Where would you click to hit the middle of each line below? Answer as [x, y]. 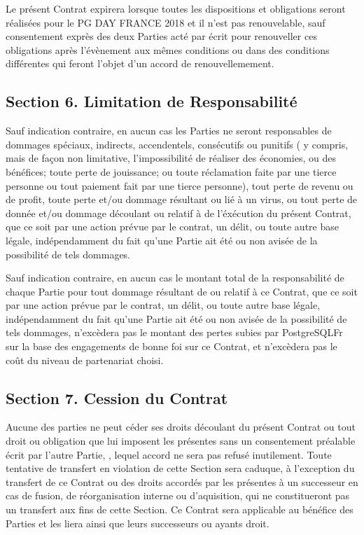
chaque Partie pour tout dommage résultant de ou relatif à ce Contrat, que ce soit [182, 291]
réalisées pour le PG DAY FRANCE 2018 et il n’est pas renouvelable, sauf [166, 22]
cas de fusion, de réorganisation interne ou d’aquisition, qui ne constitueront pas [178, 495]
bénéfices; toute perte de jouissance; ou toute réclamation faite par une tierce [171, 171]
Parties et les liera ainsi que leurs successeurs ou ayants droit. [138, 523]
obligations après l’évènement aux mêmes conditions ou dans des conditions [168, 49]
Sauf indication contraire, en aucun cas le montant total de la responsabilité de [175, 278]
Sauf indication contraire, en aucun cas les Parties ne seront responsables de [169, 131]
